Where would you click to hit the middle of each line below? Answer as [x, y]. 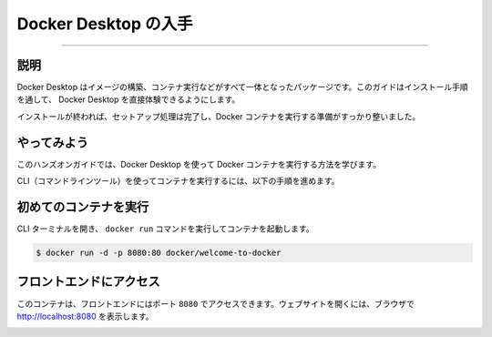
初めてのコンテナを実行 [83, 206]
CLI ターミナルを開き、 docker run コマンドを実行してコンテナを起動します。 [165, 229]
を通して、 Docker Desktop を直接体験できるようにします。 [128, 99]
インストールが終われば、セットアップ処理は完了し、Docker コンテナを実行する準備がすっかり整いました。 [219, 116]
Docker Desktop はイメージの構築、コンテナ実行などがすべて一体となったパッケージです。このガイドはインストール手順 [242, 87]
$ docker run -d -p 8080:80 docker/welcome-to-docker [159, 253]
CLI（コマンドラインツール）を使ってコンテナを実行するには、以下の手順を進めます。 [178, 181]
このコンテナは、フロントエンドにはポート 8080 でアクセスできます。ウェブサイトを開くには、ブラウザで [215, 303]
